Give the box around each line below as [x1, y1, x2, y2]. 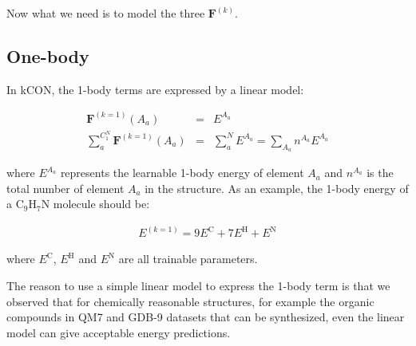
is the [366, 164, 394, 181]
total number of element [6, 179, 125, 196]
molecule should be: [53, 195, 150, 212]
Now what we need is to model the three [6, 5, 205, 21]
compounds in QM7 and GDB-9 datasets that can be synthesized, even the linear [6, 309, 405, 325]
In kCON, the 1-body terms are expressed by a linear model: [6, 81, 304, 97]
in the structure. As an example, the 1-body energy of [145, 179, 409, 196]
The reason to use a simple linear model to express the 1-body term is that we [6, 277, 390, 293]
